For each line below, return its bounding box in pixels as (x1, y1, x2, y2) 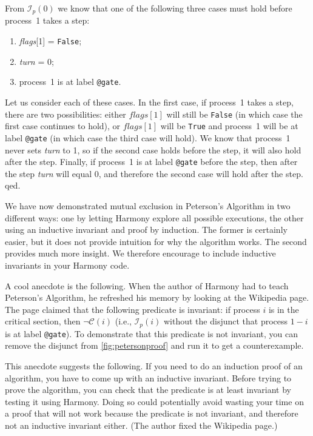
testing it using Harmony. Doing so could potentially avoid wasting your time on (5, 395, 304, 407)
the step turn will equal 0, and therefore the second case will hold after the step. (5, 167, 303, 179)
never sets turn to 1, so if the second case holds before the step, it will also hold (5, 143, 301, 156)
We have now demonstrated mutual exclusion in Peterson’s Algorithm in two (5, 199, 291, 212)
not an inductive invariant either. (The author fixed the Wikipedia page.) (5, 418, 278, 431)
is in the (268, 303, 299, 315)
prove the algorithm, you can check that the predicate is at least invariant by (5, 383, 292, 396)
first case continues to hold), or (5, 119, 121, 132)
